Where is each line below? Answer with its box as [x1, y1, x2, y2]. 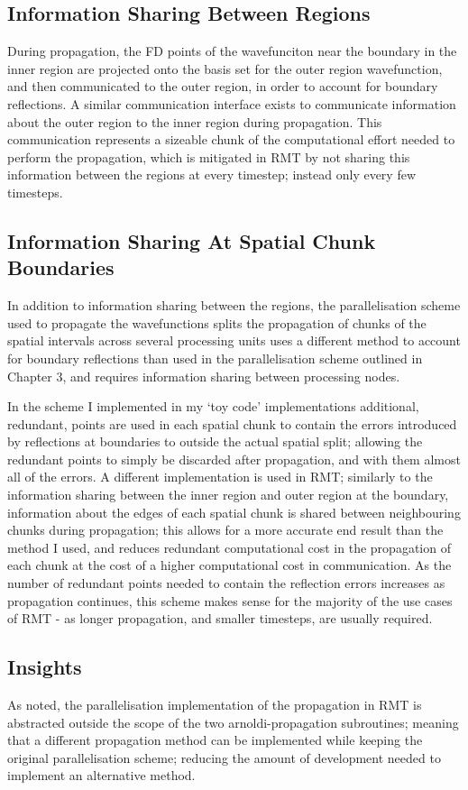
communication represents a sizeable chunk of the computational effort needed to [7, 130, 455, 149]
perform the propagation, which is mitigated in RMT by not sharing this [7, 147, 410, 166]
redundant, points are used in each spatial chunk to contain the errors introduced [7, 414, 457, 433]
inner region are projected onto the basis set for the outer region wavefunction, [7, 59, 443, 78]
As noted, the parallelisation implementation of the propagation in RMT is [7, 695, 422, 714]
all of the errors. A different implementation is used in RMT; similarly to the [7, 467, 433, 486]
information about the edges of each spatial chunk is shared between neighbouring [7, 502, 461, 521]
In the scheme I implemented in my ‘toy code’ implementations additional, [7, 397, 419, 416]
